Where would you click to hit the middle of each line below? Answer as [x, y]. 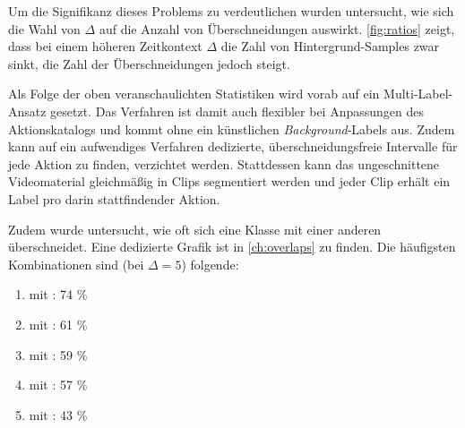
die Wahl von [44, 28]
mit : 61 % [58, 324]
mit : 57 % [58, 385]
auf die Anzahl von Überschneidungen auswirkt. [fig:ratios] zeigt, [277, 28]
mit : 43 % [58, 414]
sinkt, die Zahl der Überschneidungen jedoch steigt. [149, 63]
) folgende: [210, 264]
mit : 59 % [58, 354]
